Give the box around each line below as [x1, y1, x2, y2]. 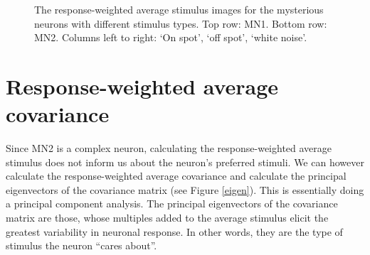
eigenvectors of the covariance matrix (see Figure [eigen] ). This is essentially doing [6, 182, 364, 197]
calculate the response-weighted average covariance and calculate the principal [6, 168, 347, 183]
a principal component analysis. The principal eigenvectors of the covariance [6, 196, 338, 211]
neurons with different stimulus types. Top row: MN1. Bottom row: [34, 16, 327, 31]
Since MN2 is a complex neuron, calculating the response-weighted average [6, 141, 332, 156]
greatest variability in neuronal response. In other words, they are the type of [6, 224, 343, 239]
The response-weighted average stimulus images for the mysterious [34, 2, 324, 16]
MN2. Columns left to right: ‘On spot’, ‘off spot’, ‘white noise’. [34, 30, 307, 45]
